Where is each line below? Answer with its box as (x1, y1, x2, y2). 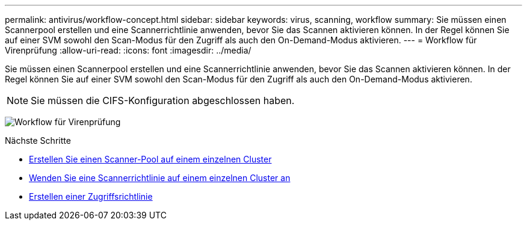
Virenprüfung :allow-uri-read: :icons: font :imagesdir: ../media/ (5, 45, 251, 55)
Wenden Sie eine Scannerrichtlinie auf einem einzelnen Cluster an (29, 173, 291, 183)
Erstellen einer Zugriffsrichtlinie (29, 191, 153, 202)
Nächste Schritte (5, 135, 71, 146)
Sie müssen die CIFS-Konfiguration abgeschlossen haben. (31, 94, 295, 106)
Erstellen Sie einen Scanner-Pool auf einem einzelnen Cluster (29, 154, 272, 164)
